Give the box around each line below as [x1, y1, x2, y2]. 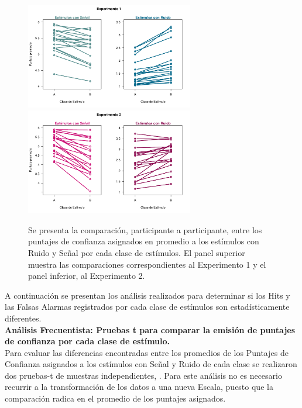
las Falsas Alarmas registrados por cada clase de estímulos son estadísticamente [5, 300, 290, 313]
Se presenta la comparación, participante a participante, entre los [28, 223, 262, 236]
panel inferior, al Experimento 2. [28, 269, 145, 282]
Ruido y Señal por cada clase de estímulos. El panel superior [28, 246, 245, 258]
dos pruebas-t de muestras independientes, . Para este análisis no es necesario [5, 369, 282, 381]
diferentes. [5, 312, 42, 324]
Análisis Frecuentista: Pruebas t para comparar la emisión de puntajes [5, 323, 296, 336]
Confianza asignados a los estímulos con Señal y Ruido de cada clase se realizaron [5, 358, 297, 370]
